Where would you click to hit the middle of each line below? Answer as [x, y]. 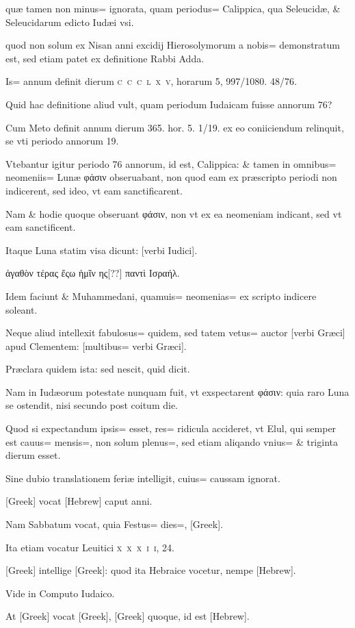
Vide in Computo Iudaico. [60, 593]
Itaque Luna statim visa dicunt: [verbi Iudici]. [102, 250]
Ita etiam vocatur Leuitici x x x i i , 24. [90, 547]
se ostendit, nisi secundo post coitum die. [92, 405]
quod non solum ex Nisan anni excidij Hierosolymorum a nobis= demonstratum [173, 45]
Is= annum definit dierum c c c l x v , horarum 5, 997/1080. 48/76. [151, 81]
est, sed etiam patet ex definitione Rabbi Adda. [105, 58]
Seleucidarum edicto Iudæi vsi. [70, 22]
